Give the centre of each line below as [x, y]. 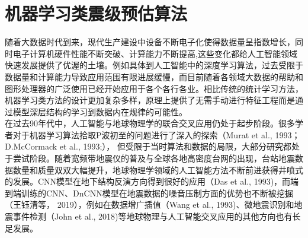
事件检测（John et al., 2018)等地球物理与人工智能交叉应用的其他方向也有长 [157, 216]
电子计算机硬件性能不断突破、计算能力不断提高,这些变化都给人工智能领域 [155, 53]
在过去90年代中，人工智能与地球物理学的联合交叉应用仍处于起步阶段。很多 [150, 123]
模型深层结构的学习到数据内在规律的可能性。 [100, 111]
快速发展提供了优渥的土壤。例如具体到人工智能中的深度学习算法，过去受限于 [154, 65]
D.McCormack [31, 146]
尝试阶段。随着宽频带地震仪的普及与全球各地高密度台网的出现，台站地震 [154, 158]
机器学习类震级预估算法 [96, 13]
